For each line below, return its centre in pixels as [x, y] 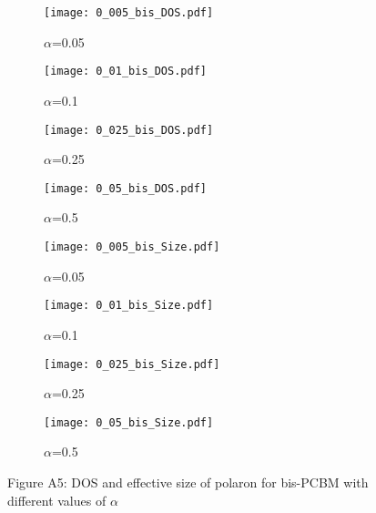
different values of [57, 500]
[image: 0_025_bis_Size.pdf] [132, 364]
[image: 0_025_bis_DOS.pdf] [129, 130]
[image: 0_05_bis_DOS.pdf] [125, 188]
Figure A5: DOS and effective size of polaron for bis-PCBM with [188, 482]
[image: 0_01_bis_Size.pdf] [129, 306]
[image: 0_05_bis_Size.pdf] [129, 422]
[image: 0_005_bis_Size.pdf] [132, 247]
